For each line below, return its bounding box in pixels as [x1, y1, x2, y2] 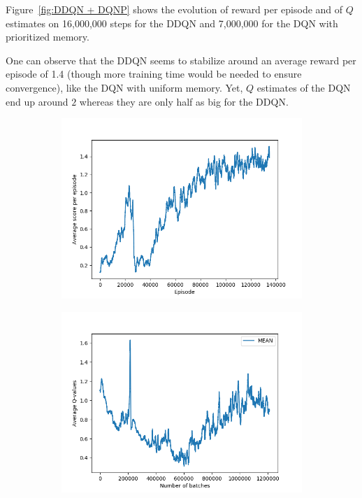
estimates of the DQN [256, 80, 351, 94]
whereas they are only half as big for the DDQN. [79, 94, 289, 108]
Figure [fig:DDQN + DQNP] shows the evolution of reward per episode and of [6, 2, 343, 16]
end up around [6, 94, 68, 108]
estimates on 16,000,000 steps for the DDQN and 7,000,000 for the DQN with [6, 15, 338, 30]
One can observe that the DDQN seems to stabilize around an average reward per [6, 52, 356, 67]
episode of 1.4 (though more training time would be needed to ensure [6, 66, 302, 81]
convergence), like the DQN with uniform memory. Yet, [6, 80, 243, 94]
